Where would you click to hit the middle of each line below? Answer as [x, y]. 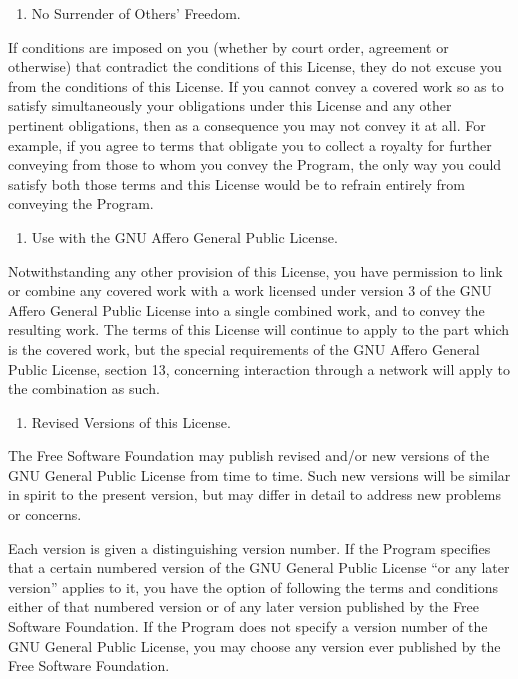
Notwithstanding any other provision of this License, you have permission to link [255, 270]
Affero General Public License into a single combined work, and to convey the [246, 309]
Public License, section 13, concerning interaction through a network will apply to [259, 368]
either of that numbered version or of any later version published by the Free [243, 606]
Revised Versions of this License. [131, 421]
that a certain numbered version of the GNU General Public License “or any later [259, 567]
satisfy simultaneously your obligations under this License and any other [230, 105]
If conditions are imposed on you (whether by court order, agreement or [228, 46]
